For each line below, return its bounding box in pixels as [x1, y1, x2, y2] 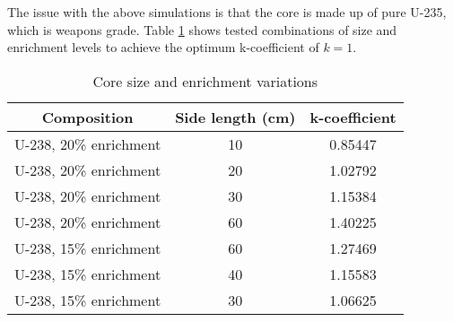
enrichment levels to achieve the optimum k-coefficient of [7, 38, 319, 57]
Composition [41, 106, 134, 127]
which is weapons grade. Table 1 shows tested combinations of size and [7, 20, 397, 39]
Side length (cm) [175, 106, 296, 127]
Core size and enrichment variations [92, 70, 318, 91]
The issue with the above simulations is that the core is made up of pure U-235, [7, 3, 447, 21]
